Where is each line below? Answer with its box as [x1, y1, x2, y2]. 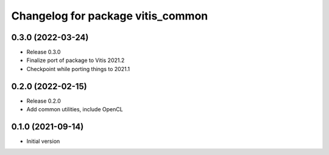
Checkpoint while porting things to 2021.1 [26, 65, 130, 72]
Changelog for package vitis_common [11, 9, 208, 22]
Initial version [26, 137, 60, 145]
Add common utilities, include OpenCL [26, 106, 123, 113]
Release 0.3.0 [26, 49, 61, 56]
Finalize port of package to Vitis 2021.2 [26, 57, 125, 64]
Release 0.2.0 [26, 97, 61, 105]
